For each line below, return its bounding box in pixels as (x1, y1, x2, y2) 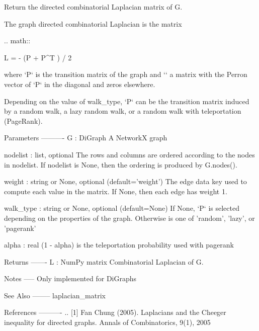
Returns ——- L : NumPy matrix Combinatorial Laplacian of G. (4, 256, 204, 267)
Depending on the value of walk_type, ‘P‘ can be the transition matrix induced (4, 96, 249, 106)
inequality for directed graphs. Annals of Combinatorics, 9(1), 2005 (4, 317, 211, 327)
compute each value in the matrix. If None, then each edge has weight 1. (4, 186, 227, 196)
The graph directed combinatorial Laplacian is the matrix (4, 18, 182, 29)
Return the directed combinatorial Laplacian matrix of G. (4, 2, 183, 12)
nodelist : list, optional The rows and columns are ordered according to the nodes (4, 149, 255, 159)
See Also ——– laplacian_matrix (4, 290, 106, 300)
